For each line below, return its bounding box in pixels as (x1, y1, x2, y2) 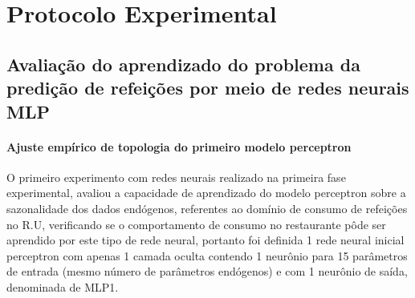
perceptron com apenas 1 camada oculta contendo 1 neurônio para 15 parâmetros (6, 247, 408, 264)
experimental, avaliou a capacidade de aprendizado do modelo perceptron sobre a (6, 184, 406, 201)
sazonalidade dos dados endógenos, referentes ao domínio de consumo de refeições (6, 199, 408, 216)
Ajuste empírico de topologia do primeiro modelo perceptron (6, 138, 352, 155)
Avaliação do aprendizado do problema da (6, 51, 360, 76)
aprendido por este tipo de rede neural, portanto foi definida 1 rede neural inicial (6, 232, 405, 248)
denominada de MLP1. (6, 278, 119, 295)
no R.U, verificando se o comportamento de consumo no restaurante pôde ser (6, 215, 386, 232)
